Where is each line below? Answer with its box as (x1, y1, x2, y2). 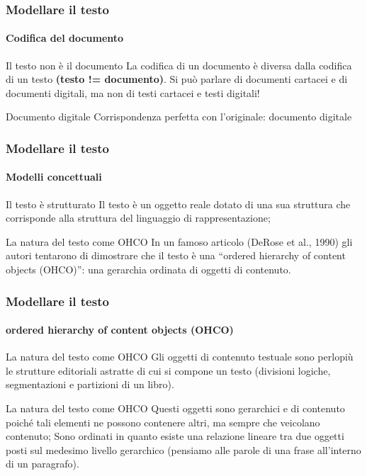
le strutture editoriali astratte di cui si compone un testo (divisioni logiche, (6, 363, 331, 378)
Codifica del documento (6, 30, 124, 45)
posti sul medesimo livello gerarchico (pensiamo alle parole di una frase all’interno (6, 442, 361, 457)
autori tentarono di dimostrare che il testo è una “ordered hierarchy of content (6, 248, 346, 263)
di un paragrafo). (6, 456, 79, 471)
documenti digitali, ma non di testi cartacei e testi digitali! (6, 85, 260, 100)
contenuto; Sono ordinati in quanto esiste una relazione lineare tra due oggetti (6, 429, 344, 443)
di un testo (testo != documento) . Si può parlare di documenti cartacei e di (6, 72, 348, 86)
